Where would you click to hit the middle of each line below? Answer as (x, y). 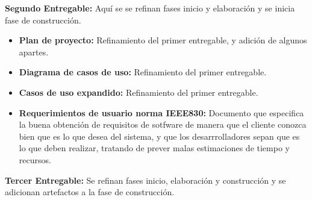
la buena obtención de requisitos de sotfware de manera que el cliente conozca (163, 124)
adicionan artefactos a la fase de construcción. (90, 192)
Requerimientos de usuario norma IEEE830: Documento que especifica (161, 112)
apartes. (34, 52)
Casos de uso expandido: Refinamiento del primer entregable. (139, 92)
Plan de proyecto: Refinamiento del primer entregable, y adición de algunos (163, 40)
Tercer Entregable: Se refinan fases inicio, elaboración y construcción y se (145, 180)
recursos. (35, 159)
